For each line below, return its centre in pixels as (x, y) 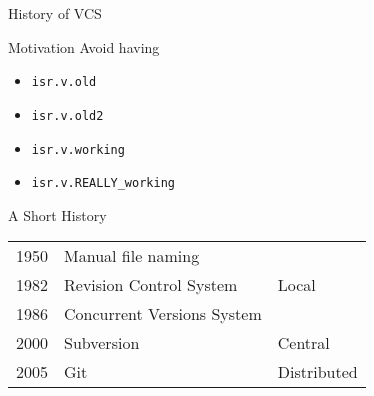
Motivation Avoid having (84, 46)
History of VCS (55, 13)
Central (303, 343)
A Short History (57, 214)
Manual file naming (132, 256)
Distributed (317, 372)
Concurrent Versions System (163, 314)
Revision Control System (151, 285)
